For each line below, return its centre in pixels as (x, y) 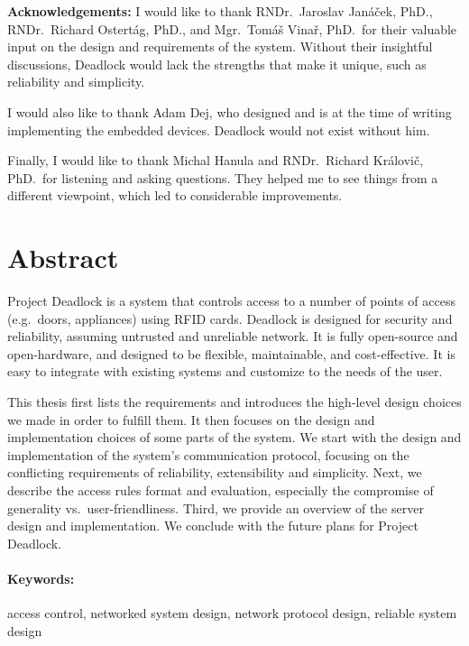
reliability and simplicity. (76, 82)
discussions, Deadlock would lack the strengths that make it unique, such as (217, 64)
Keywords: (41, 578)
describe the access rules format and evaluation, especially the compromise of (221, 490)
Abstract (63, 258)
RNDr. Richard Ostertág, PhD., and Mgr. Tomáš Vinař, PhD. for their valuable (232, 28)
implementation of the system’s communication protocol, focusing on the (208, 454)
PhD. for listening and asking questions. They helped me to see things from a (223, 177)
